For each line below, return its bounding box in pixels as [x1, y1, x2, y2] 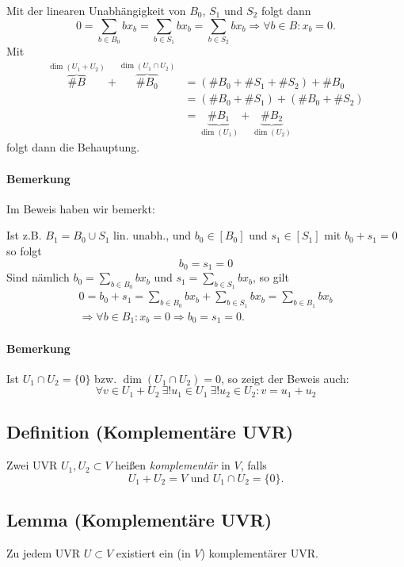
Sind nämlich [6, 269, 70, 285]
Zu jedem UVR [6, 544, 81, 561]
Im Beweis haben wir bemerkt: [6, 200, 155, 216]
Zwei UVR [6, 457, 58, 473]
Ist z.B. [6, 227, 42, 243]
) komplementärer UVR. [200, 544, 318, 561]
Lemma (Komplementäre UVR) [6, 508, 273, 532]
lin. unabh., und [113, 227, 192, 243]
